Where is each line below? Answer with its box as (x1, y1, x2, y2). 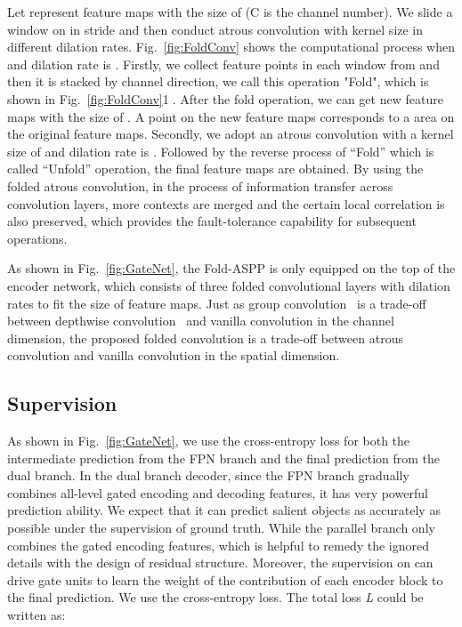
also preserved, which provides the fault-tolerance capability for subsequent (7, 212, 417, 230)
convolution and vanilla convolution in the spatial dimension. (7, 346, 340, 365)
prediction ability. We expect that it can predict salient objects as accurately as (7, 501, 441, 519)
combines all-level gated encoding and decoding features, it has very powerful (7, 483, 428, 502)
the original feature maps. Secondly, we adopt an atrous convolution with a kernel (7, 125, 454, 143)
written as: (7, 606, 66, 624)
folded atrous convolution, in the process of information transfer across (7, 176, 393, 195)
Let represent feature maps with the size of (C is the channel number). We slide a (7, 3, 453, 20)
